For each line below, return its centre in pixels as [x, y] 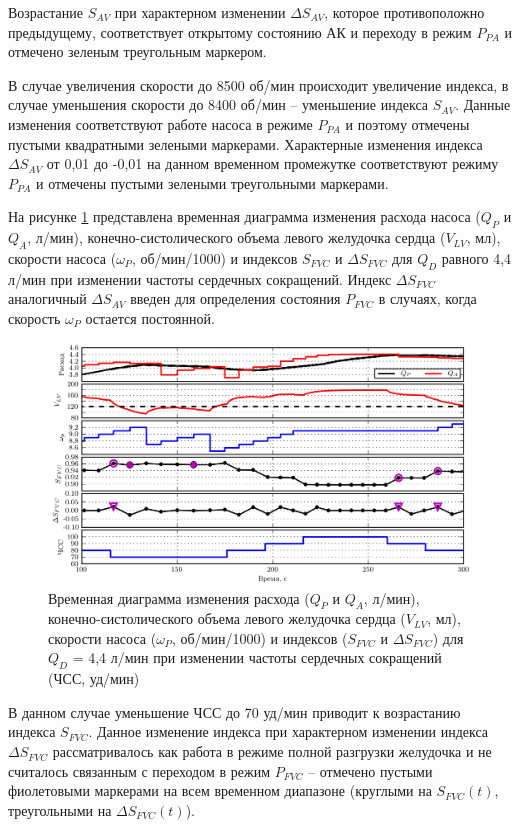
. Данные [483, 104]
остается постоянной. [150, 317]
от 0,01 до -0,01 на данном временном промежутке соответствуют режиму [272, 163]
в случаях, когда [427, 298]
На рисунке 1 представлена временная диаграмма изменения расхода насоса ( [244, 216]
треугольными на [60, 809]
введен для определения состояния [235, 298]
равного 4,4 [476, 257]
